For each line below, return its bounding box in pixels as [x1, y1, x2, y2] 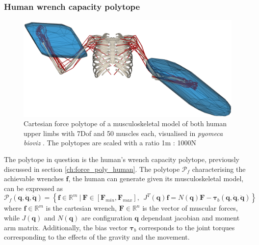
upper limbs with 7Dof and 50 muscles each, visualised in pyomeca [24, 128, 223, 138]
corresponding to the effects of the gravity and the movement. [4, 232, 190, 242]
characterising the [192, 163, 246, 174]
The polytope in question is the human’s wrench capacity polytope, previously [4, 154, 239, 164]
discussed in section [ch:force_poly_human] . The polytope [4, 163, 180, 174]
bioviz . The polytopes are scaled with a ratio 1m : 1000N [24, 137, 196, 148]
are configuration [81, 213, 132, 223]
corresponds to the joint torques [138, 222, 235, 232]
